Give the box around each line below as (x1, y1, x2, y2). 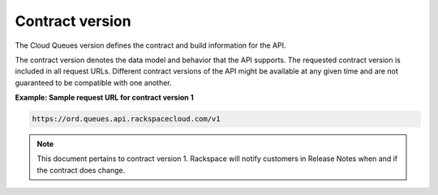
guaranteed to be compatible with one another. (15, 78, 172, 87)
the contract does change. (36, 165, 126, 175)
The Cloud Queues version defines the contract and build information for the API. (15, 40, 286, 50)
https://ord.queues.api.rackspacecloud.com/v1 (32, 114, 221, 124)
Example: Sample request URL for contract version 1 (15, 93, 194, 103)
